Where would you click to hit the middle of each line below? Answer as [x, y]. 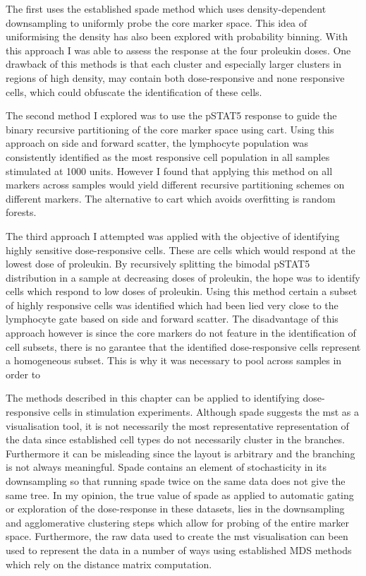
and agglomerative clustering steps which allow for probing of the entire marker [178, 522]
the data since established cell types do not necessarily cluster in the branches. [175, 439]
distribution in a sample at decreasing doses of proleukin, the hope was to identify [183, 277]
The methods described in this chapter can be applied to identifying [153, 398]
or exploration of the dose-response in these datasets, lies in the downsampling [175, 509]
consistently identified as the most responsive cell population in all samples [168, 156]
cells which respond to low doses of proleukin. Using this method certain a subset [182, 291]
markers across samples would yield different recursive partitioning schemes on [175, 185]
